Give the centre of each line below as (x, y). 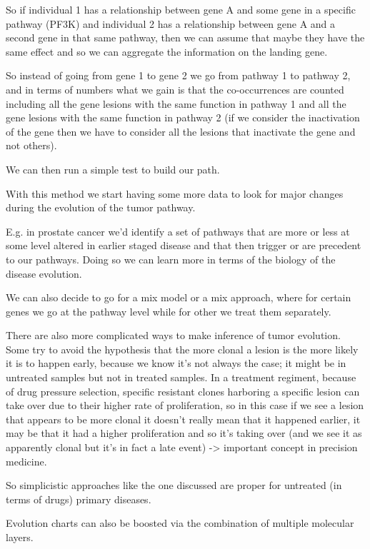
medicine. (26, 461)
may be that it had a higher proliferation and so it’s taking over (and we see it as (184, 433)
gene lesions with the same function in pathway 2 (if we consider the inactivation (183, 117)
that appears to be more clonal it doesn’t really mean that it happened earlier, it (183, 419)
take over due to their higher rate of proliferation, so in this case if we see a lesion (185, 405)
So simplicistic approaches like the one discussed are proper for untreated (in (174, 485)
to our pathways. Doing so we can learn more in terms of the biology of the (171, 259)
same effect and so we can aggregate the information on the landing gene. (167, 51)
